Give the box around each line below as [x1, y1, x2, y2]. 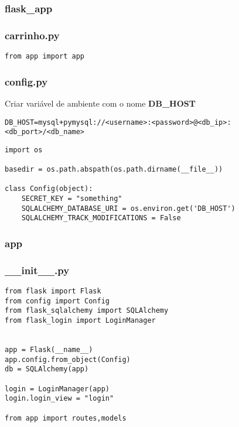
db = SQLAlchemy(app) [5, 365, 89, 374]
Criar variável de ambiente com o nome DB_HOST [5, 97, 196, 109]
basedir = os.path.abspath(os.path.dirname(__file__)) [5, 165, 223, 174]
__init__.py [5, 262, 70, 277]
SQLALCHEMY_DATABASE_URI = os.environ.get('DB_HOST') [21, 204, 235, 213]
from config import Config [5, 296, 110, 305]
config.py [5, 74, 48, 88]
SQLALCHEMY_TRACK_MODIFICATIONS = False [21, 214, 181, 223]
